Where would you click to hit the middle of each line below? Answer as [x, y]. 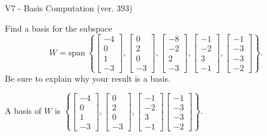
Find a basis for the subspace [58, 28]
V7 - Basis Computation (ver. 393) [69, 8]
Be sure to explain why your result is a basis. [88, 78]
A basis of [23, 111]
